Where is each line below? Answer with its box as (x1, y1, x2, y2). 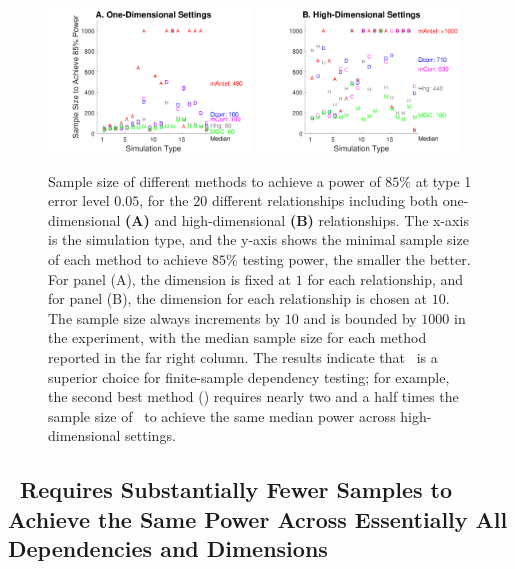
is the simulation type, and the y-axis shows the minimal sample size (48, 229, 469, 250)
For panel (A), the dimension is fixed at (48, 268, 292, 289)
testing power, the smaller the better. (242, 249, 471, 270)
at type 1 (415, 170, 472, 191)
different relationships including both (211, 190, 439, 211)
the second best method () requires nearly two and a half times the (48, 386, 459, 407)
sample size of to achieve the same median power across (48, 405, 396, 426)
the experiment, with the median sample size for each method (48, 327, 427, 348)
